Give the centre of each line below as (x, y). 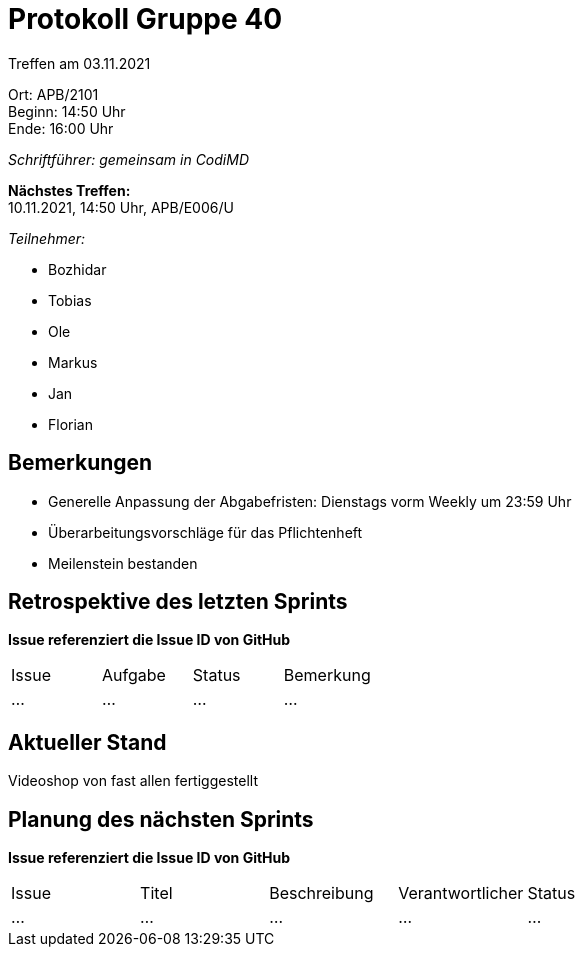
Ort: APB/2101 (53, 94)
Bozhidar (77, 269)
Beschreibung (321, 893)
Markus (73, 362)
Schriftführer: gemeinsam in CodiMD (128, 159)
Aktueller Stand (87, 742)
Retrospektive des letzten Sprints (178, 602)
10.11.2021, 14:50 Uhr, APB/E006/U (121, 207)
